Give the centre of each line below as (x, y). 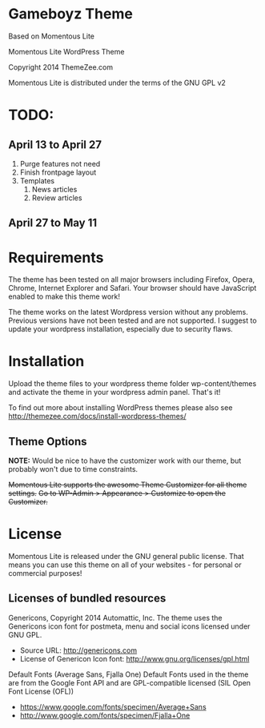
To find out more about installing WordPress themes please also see (120, 408)
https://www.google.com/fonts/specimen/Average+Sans (113, 706)
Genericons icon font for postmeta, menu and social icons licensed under (129, 626)
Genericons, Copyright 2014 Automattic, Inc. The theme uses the (115, 617)
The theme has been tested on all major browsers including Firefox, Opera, (132, 280)
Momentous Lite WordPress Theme (66, 51)
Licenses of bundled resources (87, 599)
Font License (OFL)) (41, 691)
